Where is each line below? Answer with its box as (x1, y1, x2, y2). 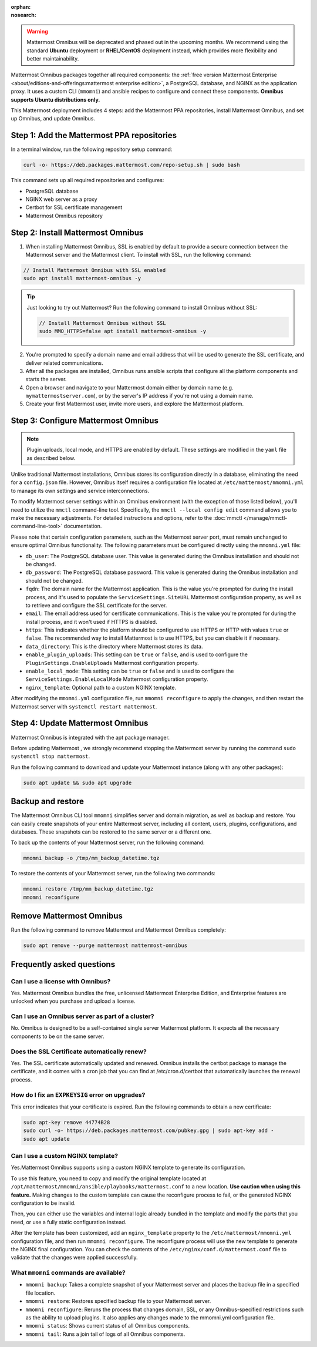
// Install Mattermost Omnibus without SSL (39, 320, 167, 326)
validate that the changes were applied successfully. (11, 1254, 138, 1261)
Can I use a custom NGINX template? (11, 1152, 119, 1160)
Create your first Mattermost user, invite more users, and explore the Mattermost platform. (25, 400, 244, 408)
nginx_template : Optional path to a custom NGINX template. (25, 684, 176, 691)
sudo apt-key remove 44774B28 (23, 1119, 110, 1126)
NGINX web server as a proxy (25, 196, 97, 203)
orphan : (11, 4, 31, 10)
